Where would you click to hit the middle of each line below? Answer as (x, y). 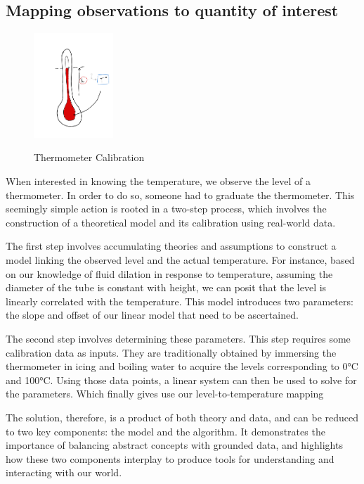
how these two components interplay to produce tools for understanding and (170, 458)
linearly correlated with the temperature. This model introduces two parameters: (180, 301)
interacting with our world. (64, 472)
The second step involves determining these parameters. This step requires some (178, 338)
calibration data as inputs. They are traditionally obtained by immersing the (171, 352)
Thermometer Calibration (89, 157)
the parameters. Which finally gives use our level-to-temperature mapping (165, 394)
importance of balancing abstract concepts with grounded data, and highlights (174, 445)
